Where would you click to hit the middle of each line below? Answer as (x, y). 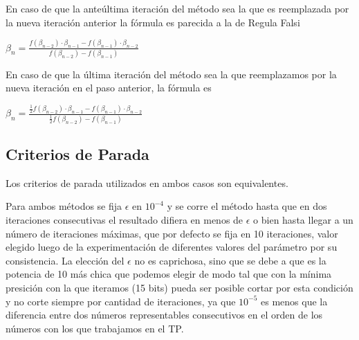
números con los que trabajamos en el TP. (95, 328)
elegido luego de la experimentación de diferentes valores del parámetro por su (172, 247)
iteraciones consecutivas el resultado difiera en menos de (125, 220)
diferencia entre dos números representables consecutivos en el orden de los (164, 315)
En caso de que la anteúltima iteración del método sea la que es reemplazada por (177, 8)
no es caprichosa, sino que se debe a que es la (230, 260)
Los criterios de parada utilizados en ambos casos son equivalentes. (147, 182)
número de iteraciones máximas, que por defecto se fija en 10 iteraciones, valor (172, 233)
